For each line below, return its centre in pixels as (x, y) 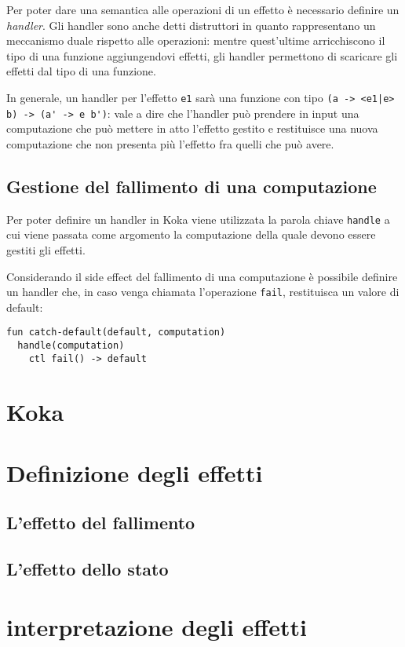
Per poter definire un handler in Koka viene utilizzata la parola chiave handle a (198, 219)
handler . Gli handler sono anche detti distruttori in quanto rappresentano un (191, 25)
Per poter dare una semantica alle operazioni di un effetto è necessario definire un (203, 9)
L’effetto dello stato (88, 569)
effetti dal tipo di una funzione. (81, 71)
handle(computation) (71, 346)
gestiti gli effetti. (46, 249)
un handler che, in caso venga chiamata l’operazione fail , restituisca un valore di (203, 292)
